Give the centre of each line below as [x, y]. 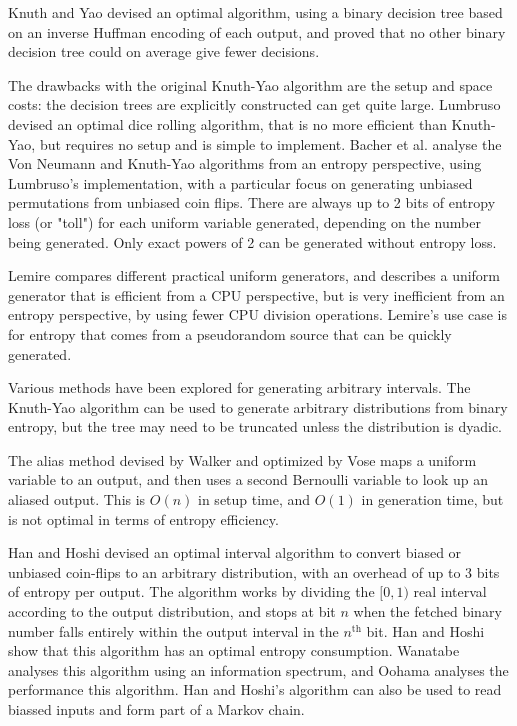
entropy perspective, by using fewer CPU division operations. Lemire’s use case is [257, 314]
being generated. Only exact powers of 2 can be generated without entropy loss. [252, 241]
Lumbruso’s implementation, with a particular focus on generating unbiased [240, 182]
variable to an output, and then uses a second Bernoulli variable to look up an [248, 479]
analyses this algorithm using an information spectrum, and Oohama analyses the [258, 669]
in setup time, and [254, 499]
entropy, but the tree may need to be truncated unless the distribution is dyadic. [255, 426]
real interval [450, 591]
